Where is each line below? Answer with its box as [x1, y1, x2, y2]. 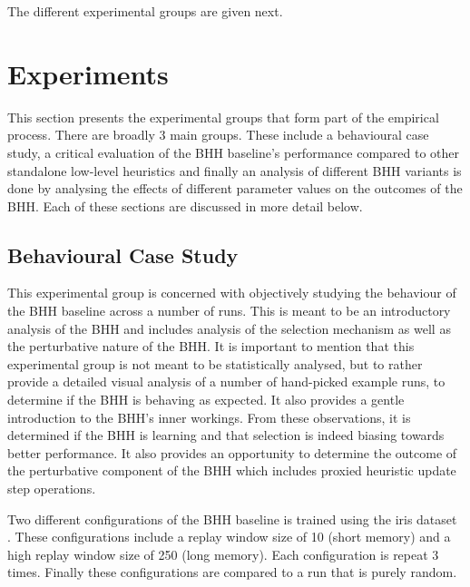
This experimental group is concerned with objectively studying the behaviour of [7, 283, 456, 302]
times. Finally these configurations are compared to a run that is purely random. [7, 563, 457, 582]
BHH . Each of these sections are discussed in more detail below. [7, 196, 363, 215]
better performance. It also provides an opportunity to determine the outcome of [7, 443, 457, 462]
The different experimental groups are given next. [7, 2, 283, 20]
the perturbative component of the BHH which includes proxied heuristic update [7, 461, 456, 480]
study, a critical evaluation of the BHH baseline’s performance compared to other [7, 142, 460, 161]
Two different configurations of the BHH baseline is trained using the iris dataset [7, 509, 457, 528]
